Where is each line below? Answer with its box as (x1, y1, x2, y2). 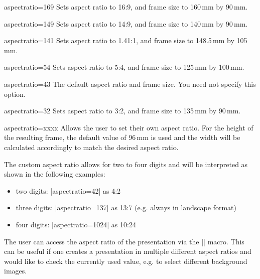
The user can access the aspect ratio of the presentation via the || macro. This (4, 236, 244, 246)
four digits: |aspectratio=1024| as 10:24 (16, 219, 136, 229)
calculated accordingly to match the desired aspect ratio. (4, 142, 179, 152)
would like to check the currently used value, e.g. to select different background (4, 255, 247, 266)
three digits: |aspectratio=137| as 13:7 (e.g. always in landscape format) (16, 202, 236, 213)
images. (4, 265, 27, 276)
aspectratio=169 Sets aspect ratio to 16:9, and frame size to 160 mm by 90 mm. (4, 2, 248, 12)
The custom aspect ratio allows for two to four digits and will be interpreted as (4, 159, 248, 169)
